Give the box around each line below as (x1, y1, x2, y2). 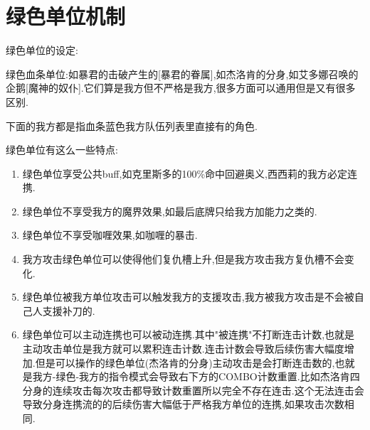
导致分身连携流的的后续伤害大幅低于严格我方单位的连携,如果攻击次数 (22, 397, 344, 412)
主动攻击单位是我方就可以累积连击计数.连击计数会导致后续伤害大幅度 (22, 341, 344, 356)
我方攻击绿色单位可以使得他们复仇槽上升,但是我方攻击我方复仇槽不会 (22, 252, 344, 267)
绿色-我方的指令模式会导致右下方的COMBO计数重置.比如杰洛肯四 (55, 369, 360, 384)
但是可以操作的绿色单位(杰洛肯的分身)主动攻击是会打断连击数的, (35, 355, 335, 370)
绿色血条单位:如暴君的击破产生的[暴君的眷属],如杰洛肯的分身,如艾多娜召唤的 (6, 66, 359, 81)
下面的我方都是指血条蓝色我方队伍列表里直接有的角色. (6, 118, 258, 133)
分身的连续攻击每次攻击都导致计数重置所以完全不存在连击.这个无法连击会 (22, 382, 364, 397)
